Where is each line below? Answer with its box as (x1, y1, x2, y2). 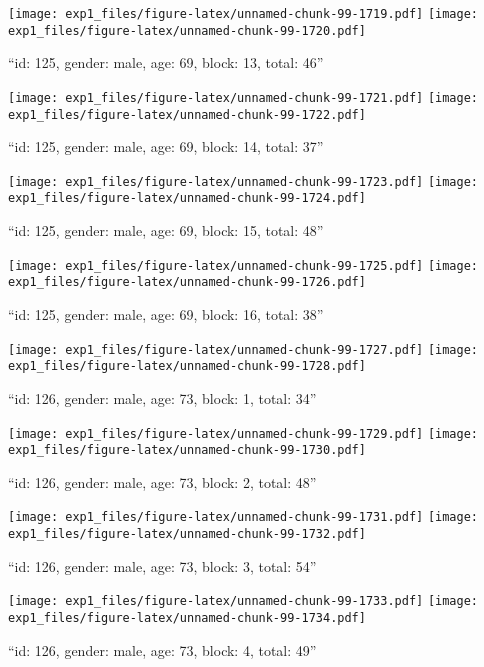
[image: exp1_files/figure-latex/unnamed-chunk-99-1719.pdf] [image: (8, 7, 479, 21)
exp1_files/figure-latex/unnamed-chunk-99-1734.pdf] (8, 611, 366, 625)
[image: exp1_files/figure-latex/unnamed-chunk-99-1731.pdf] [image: (8, 510, 479, 525)
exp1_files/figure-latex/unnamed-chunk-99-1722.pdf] (8, 107, 366, 122)
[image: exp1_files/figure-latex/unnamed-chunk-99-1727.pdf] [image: (8, 342, 479, 357)
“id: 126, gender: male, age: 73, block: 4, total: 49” (8, 639, 317, 660)
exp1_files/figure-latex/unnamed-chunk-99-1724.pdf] (8, 191, 366, 206)
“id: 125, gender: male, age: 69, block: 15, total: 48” (8, 220, 324, 241)
